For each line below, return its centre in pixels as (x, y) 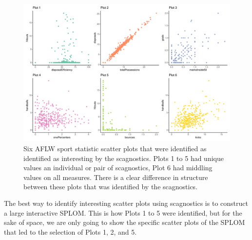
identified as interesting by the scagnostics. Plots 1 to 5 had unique (124, 158)
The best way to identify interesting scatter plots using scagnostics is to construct (126, 203)
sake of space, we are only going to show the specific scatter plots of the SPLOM (125, 222)
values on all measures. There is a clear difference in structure (116, 177)
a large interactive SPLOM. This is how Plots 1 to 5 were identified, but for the (123, 212)
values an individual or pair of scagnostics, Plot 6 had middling (118, 168)
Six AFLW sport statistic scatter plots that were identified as (115, 148)
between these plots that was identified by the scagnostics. (111, 187)
